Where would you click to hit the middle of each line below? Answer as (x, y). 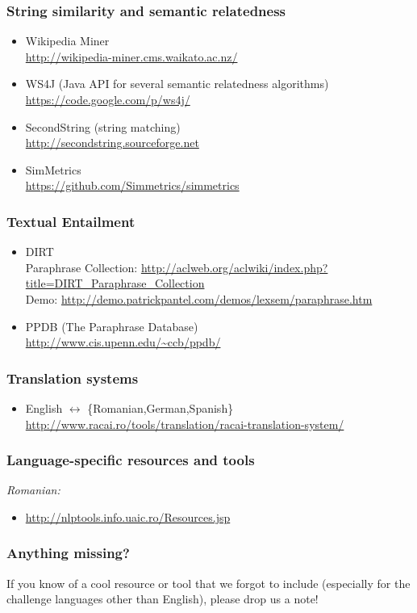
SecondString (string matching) (103, 126)
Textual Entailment (71, 221)
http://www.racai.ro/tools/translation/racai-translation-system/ (185, 424)
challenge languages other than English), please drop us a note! (163, 599)
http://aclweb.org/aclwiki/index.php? (234, 267)
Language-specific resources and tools (131, 460)
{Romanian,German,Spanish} (161, 407)
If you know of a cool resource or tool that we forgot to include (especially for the (208, 583)
